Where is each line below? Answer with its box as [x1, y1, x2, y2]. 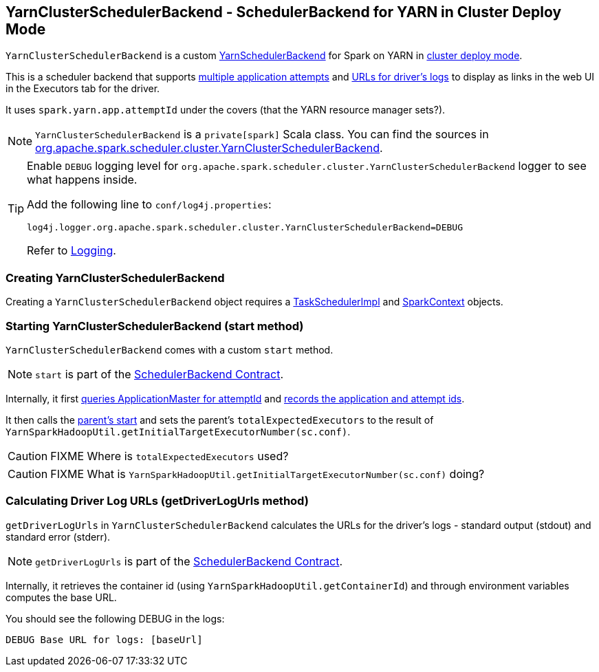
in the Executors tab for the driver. [6, 83, 160, 95]
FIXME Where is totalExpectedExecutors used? [50, 448, 289, 463]
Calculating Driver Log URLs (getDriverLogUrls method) [6, 494, 309, 508]
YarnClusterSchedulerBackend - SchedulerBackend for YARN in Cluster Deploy [6, 3, 562, 21]
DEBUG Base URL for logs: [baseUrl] [6, 633, 203, 645]
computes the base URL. [6, 591, 117, 603]
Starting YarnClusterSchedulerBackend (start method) [6, 318, 304, 333]
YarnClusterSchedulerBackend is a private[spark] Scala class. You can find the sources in [35, 127, 489, 142]
